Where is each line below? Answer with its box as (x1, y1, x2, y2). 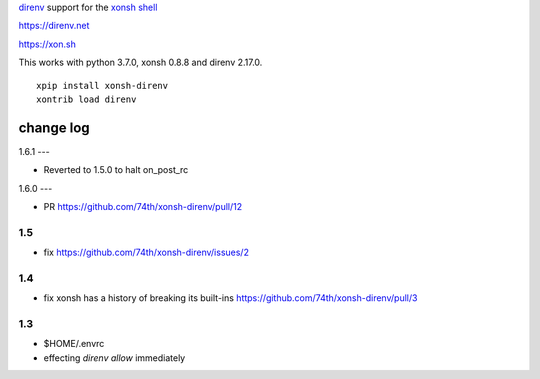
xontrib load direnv (36, 93, 137, 105)
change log (18, 119, 90, 136)
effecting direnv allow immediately (43, 351, 186, 364)
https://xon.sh (18, 38, 77, 50)
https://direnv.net (18, 20, 90, 32)
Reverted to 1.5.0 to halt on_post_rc (43, 164, 189, 176)
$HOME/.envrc (43, 338, 105, 350)
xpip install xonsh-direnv (36, 80, 169, 91)
